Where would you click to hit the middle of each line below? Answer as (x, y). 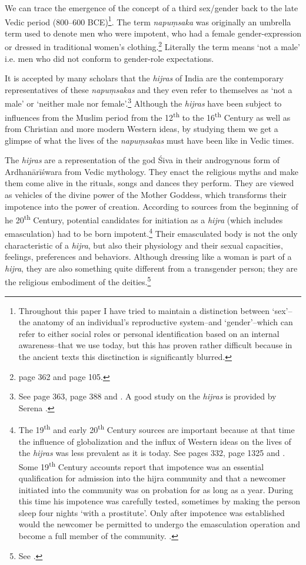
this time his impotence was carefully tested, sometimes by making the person (159, 501)
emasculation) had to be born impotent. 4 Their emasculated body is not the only (151, 233)
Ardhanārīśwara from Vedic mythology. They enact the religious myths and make (152, 171)
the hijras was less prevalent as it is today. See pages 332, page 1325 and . (152, 453)
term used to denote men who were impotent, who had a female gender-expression (153, 33)
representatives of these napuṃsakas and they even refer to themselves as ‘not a (149, 89)
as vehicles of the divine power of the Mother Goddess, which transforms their (146, 194)
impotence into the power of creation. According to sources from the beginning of (152, 206)
